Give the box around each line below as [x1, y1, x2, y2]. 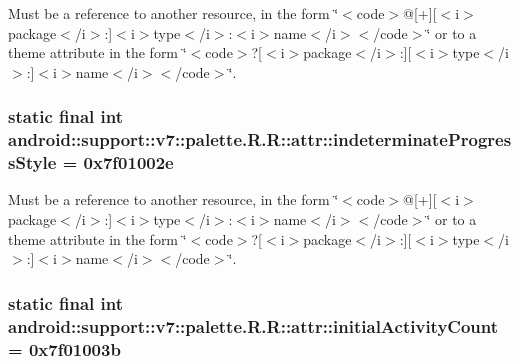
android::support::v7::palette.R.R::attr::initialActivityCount [8, 313, 499, 338]
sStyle [8, 150, 57, 175]
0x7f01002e [83, 150, 174, 175]
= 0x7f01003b [8, 336, 121, 361]
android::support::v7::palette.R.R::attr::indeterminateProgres [8, 127, 512, 152]
